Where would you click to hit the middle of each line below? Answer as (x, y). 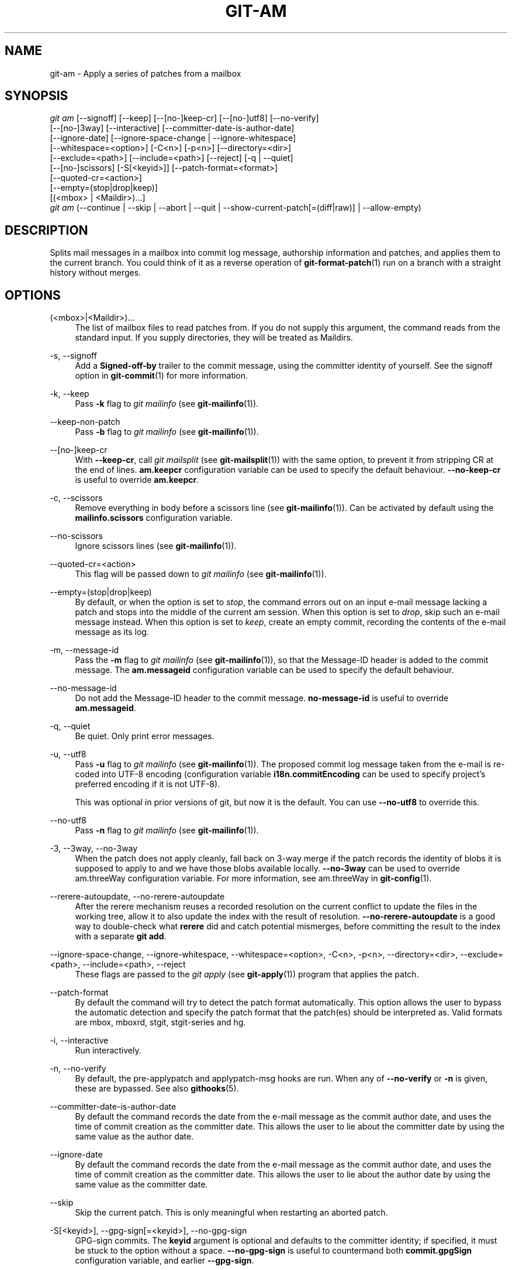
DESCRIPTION (46, 230)
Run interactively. (108, 1051)
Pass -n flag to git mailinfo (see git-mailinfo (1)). (167, 830)
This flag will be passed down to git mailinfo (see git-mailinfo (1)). (201, 574)
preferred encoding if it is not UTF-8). (148, 784)
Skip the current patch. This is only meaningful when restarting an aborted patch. (231, 1213)
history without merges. (96, 273)
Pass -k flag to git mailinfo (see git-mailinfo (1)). (167, 404)
